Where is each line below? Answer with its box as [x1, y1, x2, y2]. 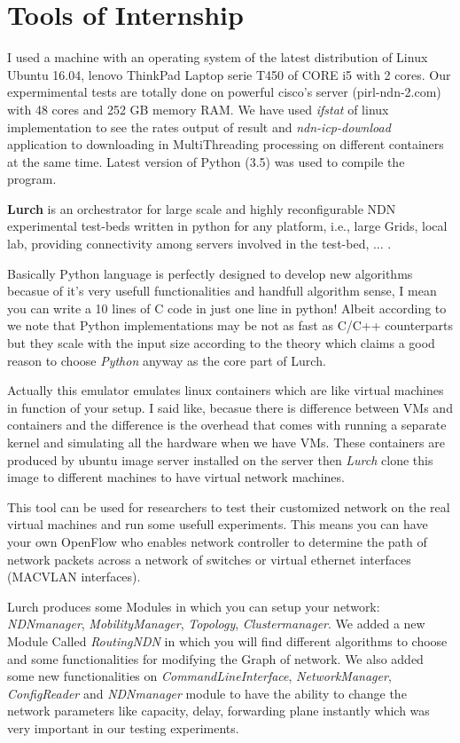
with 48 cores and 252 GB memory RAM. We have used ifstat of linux [7, 99, 389, 118]
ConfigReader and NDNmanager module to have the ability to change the [7, 684, 407, 702]
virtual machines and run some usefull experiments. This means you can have [7, 515, 428, 534]
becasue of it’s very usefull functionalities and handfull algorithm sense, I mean [7, 281, 437, 300]
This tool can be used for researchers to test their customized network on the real [7, 497, 450, 516]
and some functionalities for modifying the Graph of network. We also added [7, 649, 424, 668]
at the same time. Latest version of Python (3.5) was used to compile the [7, 152, 405, 170]
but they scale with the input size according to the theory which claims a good [7, 334, 435, 352]
